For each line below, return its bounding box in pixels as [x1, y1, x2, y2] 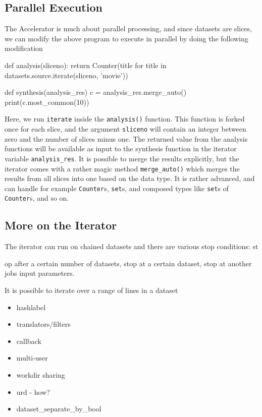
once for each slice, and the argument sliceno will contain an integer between [5, 124, 246, 134]
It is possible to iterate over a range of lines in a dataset [5, 285, 178, 295]
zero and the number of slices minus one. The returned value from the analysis [5, 133, 248, 144]
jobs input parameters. [5, 268, 75, 278]
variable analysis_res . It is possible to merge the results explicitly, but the [5, 153, 239, 163]
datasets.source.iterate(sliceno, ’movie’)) [5, 70, 128, 80]
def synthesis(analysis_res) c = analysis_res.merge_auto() [5, 87, 187, 97]
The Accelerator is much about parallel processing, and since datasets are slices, [5, 23, 252, 34]
